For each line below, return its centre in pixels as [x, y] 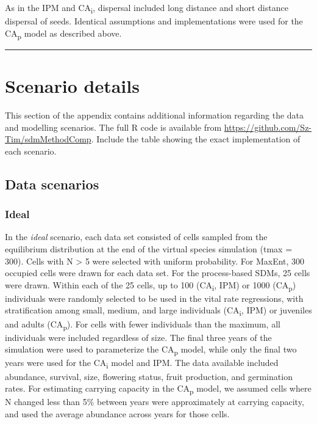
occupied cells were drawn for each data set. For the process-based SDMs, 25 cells [158, 273]
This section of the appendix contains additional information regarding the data [155, 115]
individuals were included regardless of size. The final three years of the [138, 337]
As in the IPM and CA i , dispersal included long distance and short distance [147, 8]
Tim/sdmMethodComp [48, 139]
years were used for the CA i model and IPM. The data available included [142, 364]
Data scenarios [52, 184]
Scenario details [72, 86]
